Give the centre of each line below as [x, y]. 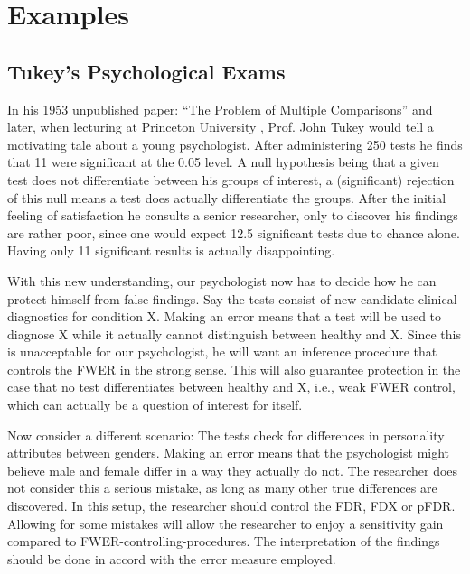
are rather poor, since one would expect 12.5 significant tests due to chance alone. [234, 232]
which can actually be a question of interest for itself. [155, 405]
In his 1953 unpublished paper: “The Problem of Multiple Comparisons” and [220, 109]
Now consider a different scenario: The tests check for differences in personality [226, 435]
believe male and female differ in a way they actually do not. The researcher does [233, 470]
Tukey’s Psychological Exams [146, 71]
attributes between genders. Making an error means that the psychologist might [229, 453]
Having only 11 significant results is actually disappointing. [171, 250]
